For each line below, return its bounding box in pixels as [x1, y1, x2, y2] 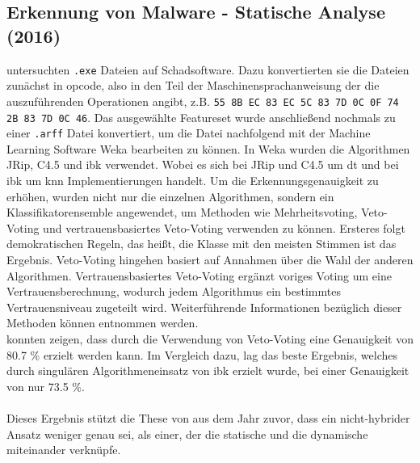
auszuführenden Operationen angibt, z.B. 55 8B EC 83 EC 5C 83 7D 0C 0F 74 [6, 92, 399, 109]
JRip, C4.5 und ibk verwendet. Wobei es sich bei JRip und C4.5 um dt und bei [6, 156, 399, 173]
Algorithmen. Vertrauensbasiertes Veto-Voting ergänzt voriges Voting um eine [6, 267, 392, 284]
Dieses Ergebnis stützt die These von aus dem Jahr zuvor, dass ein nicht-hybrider [6, 409, 410, 426]
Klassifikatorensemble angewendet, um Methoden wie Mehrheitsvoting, [6, 204, 358, 221]
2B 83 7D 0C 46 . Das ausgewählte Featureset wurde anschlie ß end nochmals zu [6, 108, 396, 125]
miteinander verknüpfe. [6, 441, 121, 458]
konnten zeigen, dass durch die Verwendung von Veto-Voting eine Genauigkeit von [6, 330, 414, 347]
